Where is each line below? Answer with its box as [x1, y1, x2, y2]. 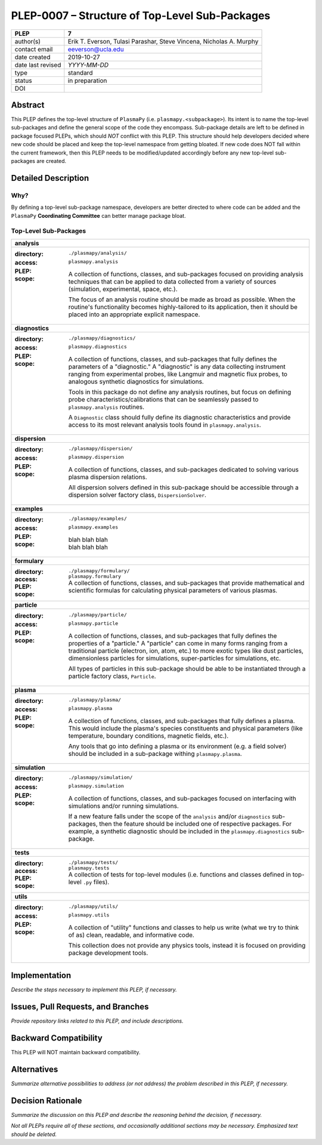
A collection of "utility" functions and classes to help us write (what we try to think [68, 923, 299, 931]
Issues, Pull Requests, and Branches [11, 1002, 149, 1012]
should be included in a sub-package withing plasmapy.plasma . [68, 749, 242, 758]
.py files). [83, 878, 110, 886]
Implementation [11, 970, 72, 981]
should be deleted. [11, 1131, 57, 1138]
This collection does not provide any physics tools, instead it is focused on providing [68, 941, 306, 949]
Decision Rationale [11, 1095, 82, 1106]
